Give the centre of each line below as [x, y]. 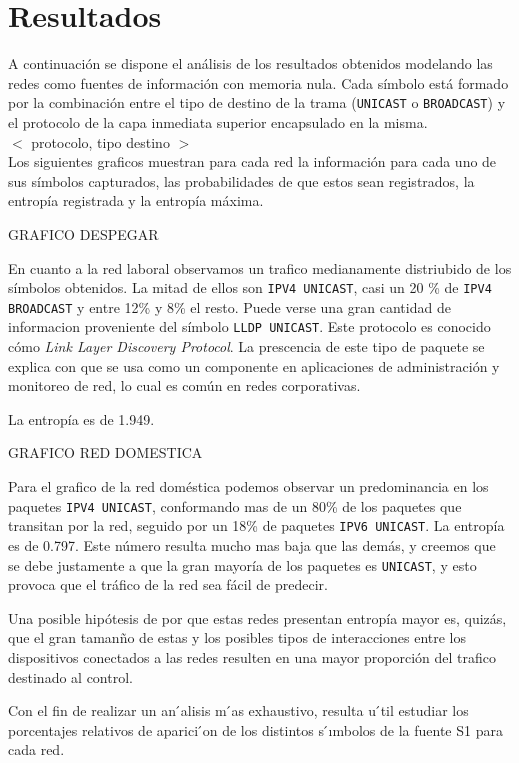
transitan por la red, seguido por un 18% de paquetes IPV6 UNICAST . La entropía [256, 525]
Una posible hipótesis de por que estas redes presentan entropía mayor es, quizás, [257, 617]
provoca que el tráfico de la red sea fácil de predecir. [168, 584]
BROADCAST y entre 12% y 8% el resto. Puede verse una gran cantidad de [229, 306]
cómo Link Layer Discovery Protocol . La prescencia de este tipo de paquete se [246, 346]
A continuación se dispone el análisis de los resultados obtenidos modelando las [250, 63]
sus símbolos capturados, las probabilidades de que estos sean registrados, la [241, 180]
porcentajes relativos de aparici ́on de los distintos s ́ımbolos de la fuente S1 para [255, 729]
